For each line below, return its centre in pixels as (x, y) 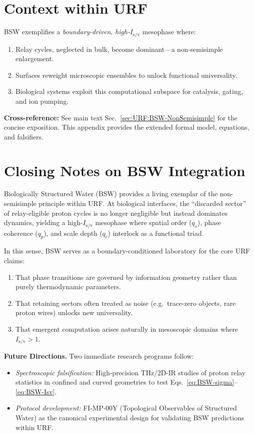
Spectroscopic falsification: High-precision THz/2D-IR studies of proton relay (130, 372)
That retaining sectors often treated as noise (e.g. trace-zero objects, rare (126, 303)
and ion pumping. (42, 101)
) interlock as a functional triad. (156, 233)
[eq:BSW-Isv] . (36, 391)
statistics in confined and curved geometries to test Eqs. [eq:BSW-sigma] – (127, 382)
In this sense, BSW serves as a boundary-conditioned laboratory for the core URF (127, 251)
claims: (14, 261)
